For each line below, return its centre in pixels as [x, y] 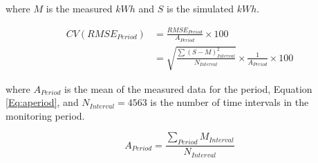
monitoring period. [45, 115]
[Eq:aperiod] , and [42, 102]
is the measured [79, 8]
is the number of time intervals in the [230, 102]
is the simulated [200, 8]
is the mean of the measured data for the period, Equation [188, 88]
